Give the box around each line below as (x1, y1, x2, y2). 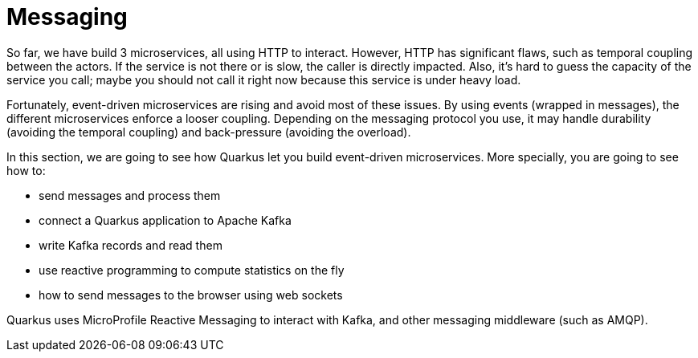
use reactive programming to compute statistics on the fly (39, 262, 345, 277)
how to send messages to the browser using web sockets (39, 287, 343, 302)
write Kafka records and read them (39, 238, 222, 252)
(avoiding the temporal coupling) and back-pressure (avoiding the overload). (6, 124, 411, 139)
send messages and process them (39, 188, 221, 202)
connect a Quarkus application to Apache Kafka (39, 213, 292, 227)
